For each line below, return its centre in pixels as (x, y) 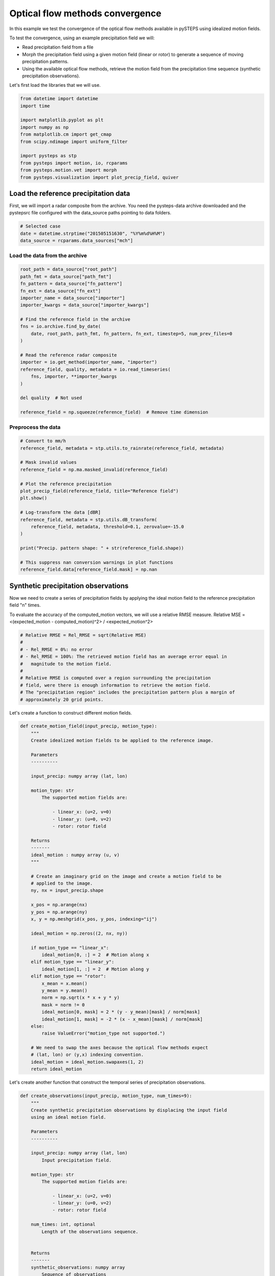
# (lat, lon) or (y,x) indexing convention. (87, 1055)
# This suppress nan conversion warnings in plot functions (97, 562)
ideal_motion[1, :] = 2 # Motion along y (95, 969)
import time (35, 106)
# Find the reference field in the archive (75, 320)
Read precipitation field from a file (58, 47)
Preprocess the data (35, 427)
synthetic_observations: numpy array (78, 1267)
